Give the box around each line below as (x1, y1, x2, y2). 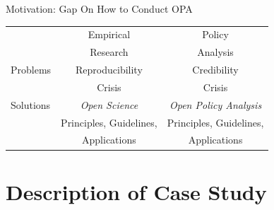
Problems (11, 62, 52, 77)
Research (90, 45, 129, 59)
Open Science (80, 97, 138, 112)
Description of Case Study (6, 177, 267, 206)
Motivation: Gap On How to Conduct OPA (6, 1, 193, 16)
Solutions (11, 97, 51, 112)
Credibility (192, 62, 239, 77)
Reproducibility (76, 62, 143, 77)
